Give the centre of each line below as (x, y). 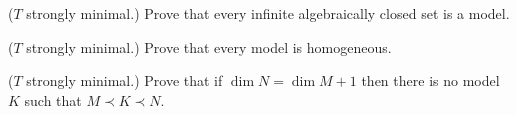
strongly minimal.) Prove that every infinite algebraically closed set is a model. (268, 13)
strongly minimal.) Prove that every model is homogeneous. (209, 46)
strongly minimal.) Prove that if (124, 80)
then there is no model (430, 80)
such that (53, 99)
